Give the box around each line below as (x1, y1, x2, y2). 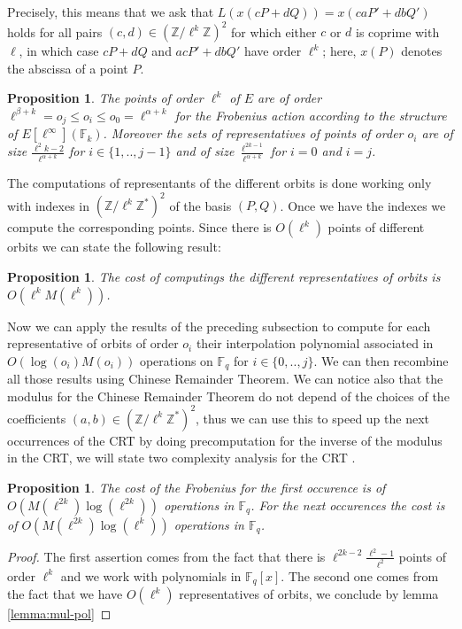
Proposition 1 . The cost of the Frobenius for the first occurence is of (7, 478, 386, 497)
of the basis (169, 196, 232, 214)
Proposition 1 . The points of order (7, 89, 204, 107)
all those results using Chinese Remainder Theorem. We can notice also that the (7, 369, 443, 388)
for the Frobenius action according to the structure (174, 105, 447, 124)
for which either (231, 22, 317, 41)
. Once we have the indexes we (280, 196, 446, 214)
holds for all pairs (7, 22, 103, 41)
